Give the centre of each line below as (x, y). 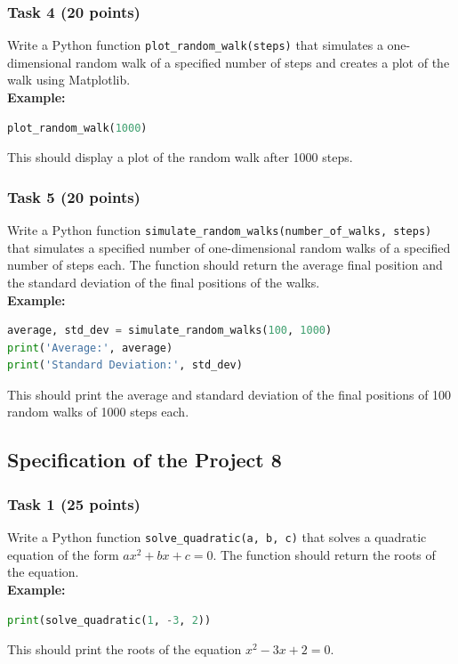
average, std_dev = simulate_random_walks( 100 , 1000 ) (170, 331)
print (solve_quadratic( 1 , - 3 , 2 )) (109, 620)
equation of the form (63, 554)
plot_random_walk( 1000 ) (77, 128)
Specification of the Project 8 (145, 460)
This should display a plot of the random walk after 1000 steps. (180, 157)
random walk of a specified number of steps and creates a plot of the (263, 62)
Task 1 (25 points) (74, 503)
